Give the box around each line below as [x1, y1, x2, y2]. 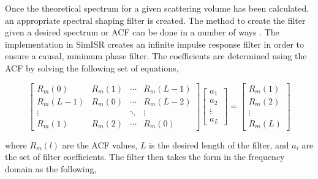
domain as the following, [5, 162, 97, 175]
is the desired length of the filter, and [149, 138, 289, 151]
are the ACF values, [62, 138, 138, 151]
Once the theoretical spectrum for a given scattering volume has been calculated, [5, 2, 309, 14]
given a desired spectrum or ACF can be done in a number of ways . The [5, 26, 279, 38]
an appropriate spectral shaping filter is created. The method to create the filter [5, 13, 306, 26]
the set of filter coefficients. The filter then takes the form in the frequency [5, 150, 285, 163]
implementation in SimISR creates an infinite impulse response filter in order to [5, 37, 304, 50]
